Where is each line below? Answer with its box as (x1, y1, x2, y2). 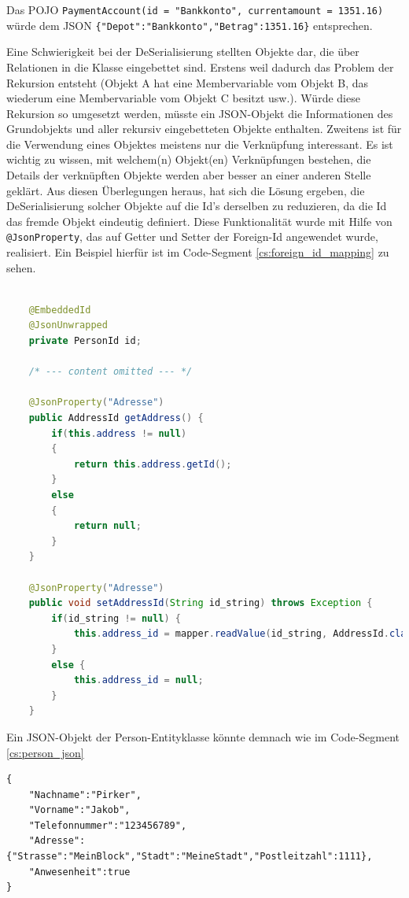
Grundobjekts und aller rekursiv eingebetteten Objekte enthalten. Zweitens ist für (6, 120, 402, 137)
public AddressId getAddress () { (28, 412, 204, 424)
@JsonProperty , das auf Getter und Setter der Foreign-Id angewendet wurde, (6, 228, 378, 245)
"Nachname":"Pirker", (28, 789, 142, 800)
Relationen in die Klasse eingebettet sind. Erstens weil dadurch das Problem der (6, 58, 394, 75)
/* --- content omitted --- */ (28, 366, 193, 378)
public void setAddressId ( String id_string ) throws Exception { (28, 597, 373, 609)
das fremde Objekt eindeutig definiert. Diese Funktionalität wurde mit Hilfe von (6, 212, 392, 229)
